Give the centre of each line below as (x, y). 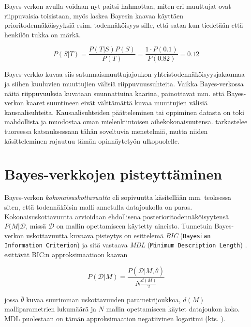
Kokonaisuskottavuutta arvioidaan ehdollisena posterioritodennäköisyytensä (117, 216)
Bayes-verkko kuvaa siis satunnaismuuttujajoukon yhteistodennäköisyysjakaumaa (125, 74)
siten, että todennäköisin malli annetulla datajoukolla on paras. (98, 206)
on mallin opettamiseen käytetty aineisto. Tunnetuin (134, 226)
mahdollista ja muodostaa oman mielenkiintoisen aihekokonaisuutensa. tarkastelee (126, 122)
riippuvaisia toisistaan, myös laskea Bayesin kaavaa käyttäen (94, 15)
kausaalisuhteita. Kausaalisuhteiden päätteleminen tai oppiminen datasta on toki (124, 112)
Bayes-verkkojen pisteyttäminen (113, 174)
